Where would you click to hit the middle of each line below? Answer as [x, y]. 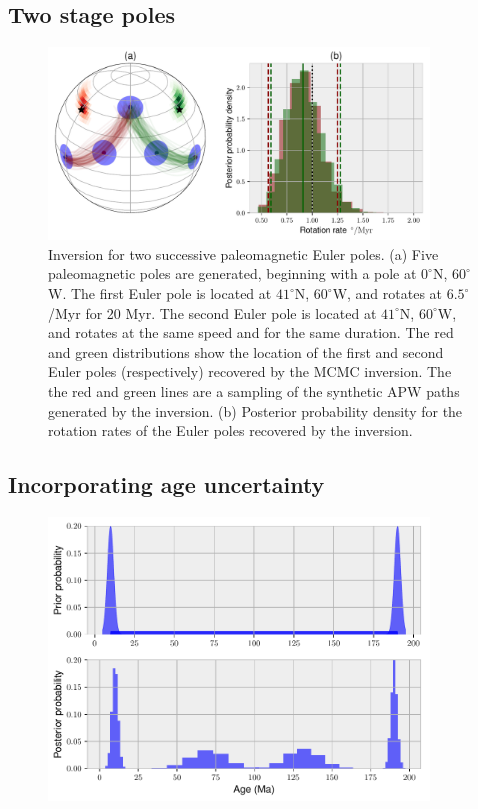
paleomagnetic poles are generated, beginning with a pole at [232, 273]
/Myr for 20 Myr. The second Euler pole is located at [212, 312]
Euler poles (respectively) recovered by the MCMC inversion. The [250, 371]
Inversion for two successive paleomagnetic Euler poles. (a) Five [243, 253]
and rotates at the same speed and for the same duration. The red [251, 332]
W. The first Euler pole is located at [160, 293]
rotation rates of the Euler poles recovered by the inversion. [230, 430]
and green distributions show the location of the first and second [246, 351]
